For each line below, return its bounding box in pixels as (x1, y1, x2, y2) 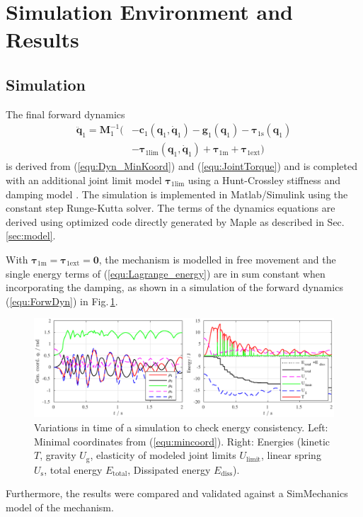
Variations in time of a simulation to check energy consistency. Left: (34, 419, 328, 434)
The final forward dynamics (6, 106, 125, 121)
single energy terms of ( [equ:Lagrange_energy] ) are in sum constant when (6, 266, 325, 280)
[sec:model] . (6, 228, 56, 243)
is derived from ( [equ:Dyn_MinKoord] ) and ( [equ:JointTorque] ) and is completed (6, 159, 358, 174)
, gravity (40, 448, 76, 462)
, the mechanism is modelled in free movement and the (98, 251, 336, 266)
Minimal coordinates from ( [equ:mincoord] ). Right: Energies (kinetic (34, 433, 330, 448)
